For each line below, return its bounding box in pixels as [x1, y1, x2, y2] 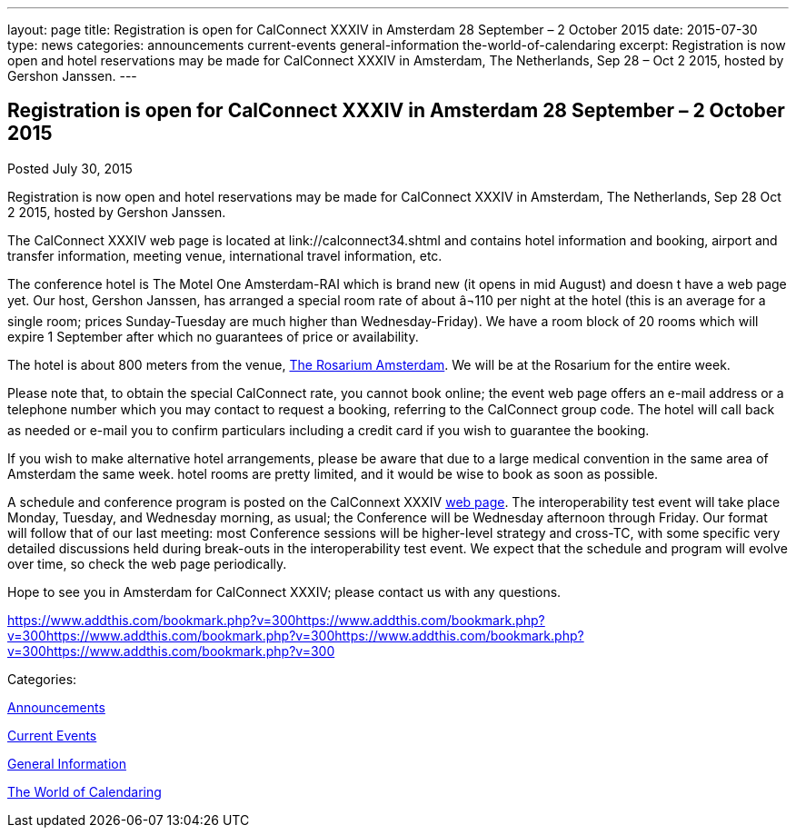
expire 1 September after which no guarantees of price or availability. [7, 328, 419, 344]
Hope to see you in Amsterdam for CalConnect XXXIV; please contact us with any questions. [7, 583, 562, 600]
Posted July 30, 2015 [7, 160, 133, 176]
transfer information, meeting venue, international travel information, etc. [7, 247, 443, 263]
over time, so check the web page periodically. [7, 555, 287, 572]
